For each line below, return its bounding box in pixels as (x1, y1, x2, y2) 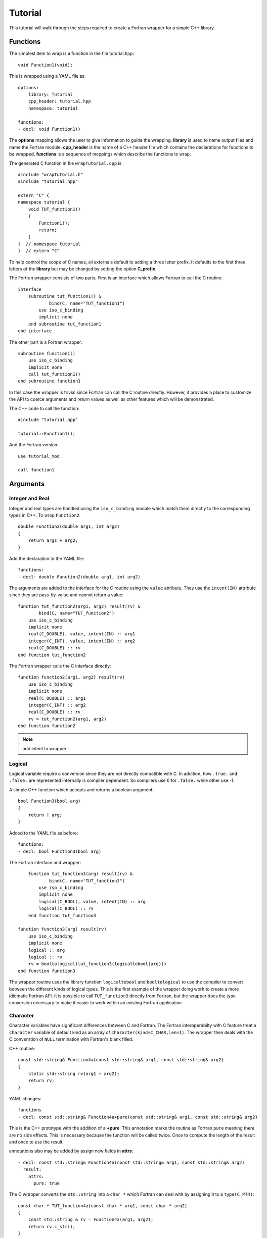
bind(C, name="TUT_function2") (39, 611, 115, 616)
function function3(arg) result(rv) (18, 927, 107, 932)
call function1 (18, 467, 55, 473)
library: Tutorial (28, 92, 73, 98)
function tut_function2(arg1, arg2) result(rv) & (18, 603, 141, 609)
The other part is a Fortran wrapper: (9, 339, 83, 345)
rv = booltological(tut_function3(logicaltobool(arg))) (28, 961, 167, 967)
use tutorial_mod (18, 453, 60, 459)
